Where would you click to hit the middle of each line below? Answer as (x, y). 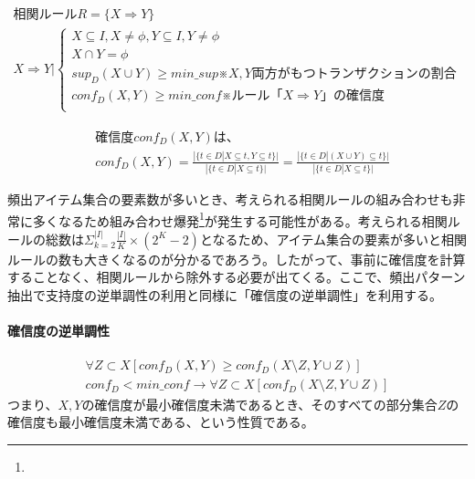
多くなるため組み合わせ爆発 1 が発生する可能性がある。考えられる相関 (240, 219)
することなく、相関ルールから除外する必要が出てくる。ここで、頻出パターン (237, 277)
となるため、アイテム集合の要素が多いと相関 (333, 239)
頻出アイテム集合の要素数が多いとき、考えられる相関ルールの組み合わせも (230, 199)
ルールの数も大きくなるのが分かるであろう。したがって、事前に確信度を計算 (237, 259)
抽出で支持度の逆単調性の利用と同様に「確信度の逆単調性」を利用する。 (225, 295)
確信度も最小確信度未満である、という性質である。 (161, 422)
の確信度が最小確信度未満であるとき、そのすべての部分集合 (259, 404)
